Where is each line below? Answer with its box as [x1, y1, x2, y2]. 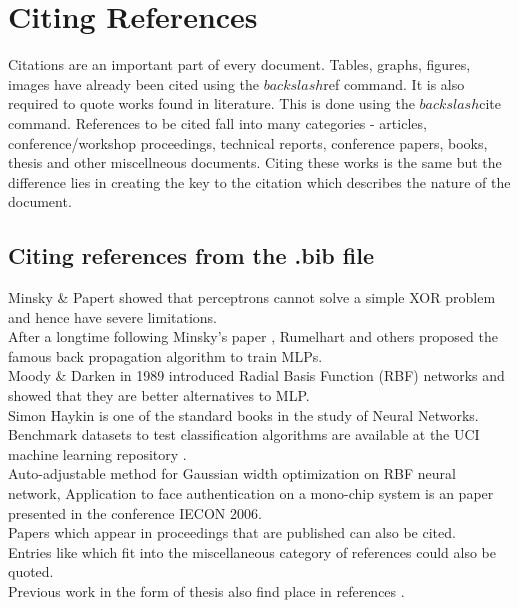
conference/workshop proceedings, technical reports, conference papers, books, [8, 132, 488, 153]
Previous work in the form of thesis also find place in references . [8, 580, 405, 601]
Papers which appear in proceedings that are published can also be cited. [8, 522, 456, 543]
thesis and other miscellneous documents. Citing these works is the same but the [8, 152, 502, 173]
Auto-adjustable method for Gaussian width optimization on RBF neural [8, 463, 456, 484]
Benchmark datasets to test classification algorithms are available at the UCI [8, 424, 480, 445]
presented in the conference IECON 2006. [8, 502, 262, 523]
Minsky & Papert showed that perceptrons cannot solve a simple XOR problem [8, 287, 496, 308]
